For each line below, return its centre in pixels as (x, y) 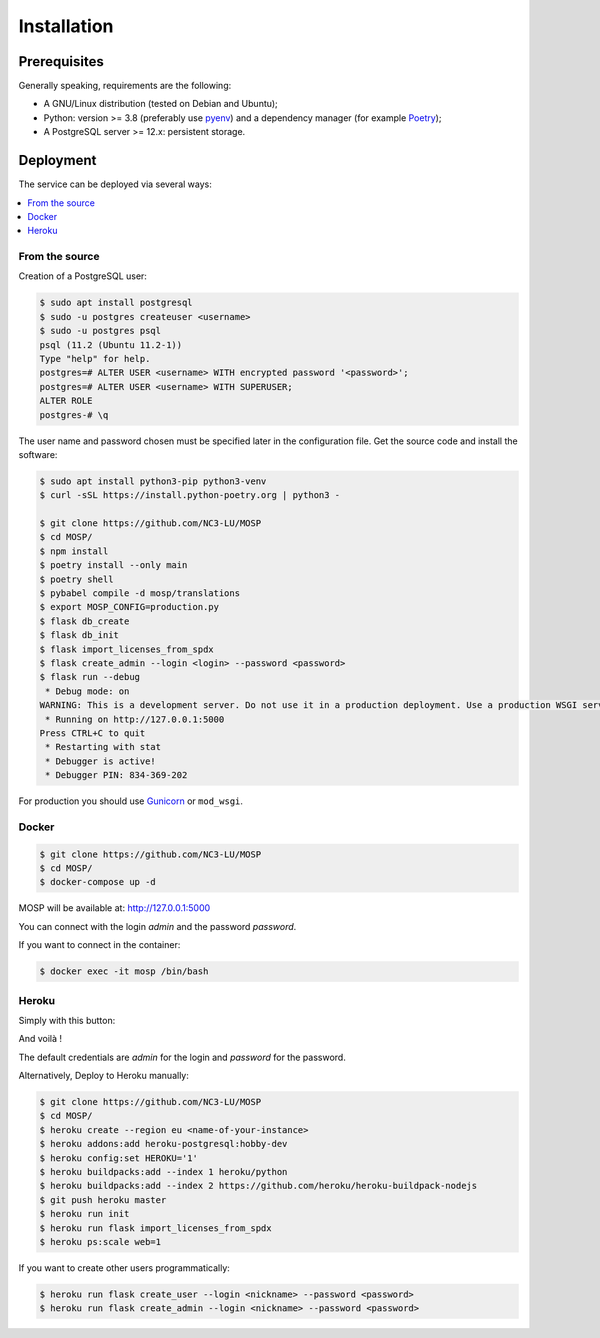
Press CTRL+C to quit (92, 733)
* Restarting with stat (103, 747)
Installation (66, 26)
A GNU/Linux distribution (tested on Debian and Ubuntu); (161, 104)
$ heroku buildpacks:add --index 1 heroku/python (163, 1172)
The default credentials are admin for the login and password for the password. (182, 1057)
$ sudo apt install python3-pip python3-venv (153, 481)
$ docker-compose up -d (98, 882)
